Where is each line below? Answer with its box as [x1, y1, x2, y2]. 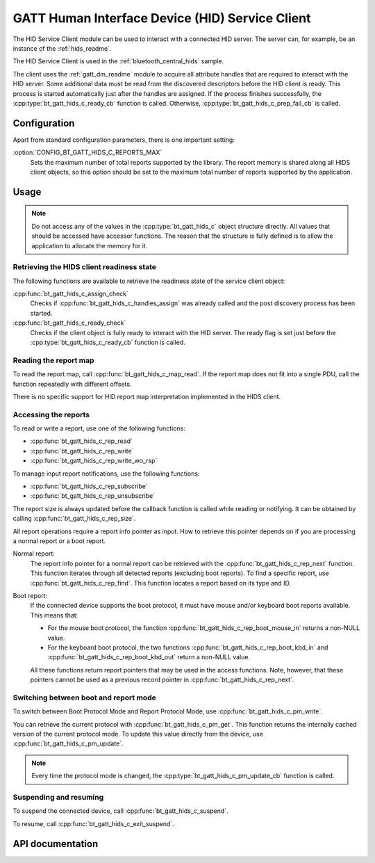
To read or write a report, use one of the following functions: [12, 424, 185, 433]
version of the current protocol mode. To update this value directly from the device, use [12, 730, 264, 738]
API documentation [12, 838, 99, 850]
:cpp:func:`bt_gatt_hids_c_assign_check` [12, 289, 128, 298]
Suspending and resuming [12, 792, 104, 802]
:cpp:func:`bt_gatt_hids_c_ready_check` [12, 318, 126, 327]
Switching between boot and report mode [12, 693, 156, 702]
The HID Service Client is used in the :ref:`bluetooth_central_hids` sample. [12, 57, 224, 65]
